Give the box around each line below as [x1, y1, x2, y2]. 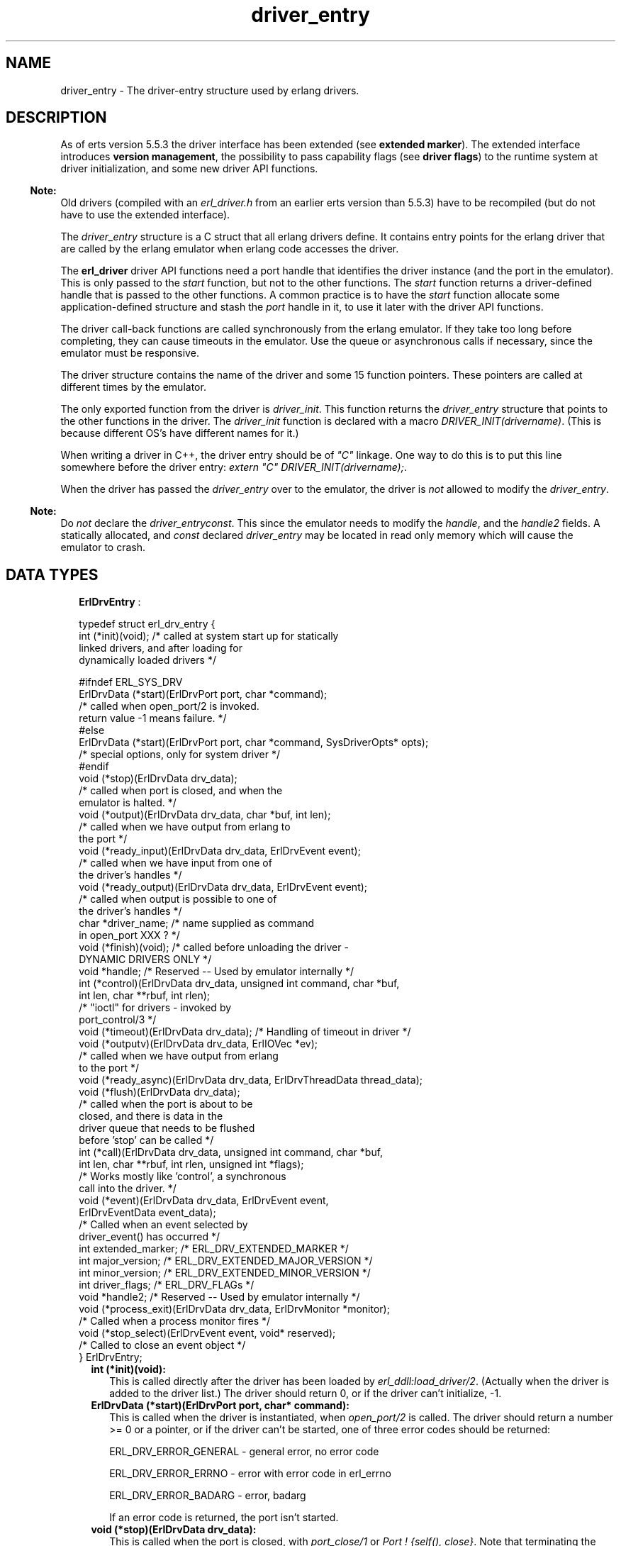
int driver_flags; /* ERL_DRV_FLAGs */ [79, 1279, 254, 1291]
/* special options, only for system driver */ [79, 748, 281, 761]
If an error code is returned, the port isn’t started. [109, 1511, 339, 1524]
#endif [79, 760, 109, 773]
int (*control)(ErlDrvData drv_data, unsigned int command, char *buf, [79, 977, 400, 990]
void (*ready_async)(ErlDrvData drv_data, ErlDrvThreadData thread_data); [79, 1074, 423, 1086]
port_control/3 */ [79, 1013, 157, 1026]
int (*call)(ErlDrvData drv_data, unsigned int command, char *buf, [79, 1146, 384, 1159]
